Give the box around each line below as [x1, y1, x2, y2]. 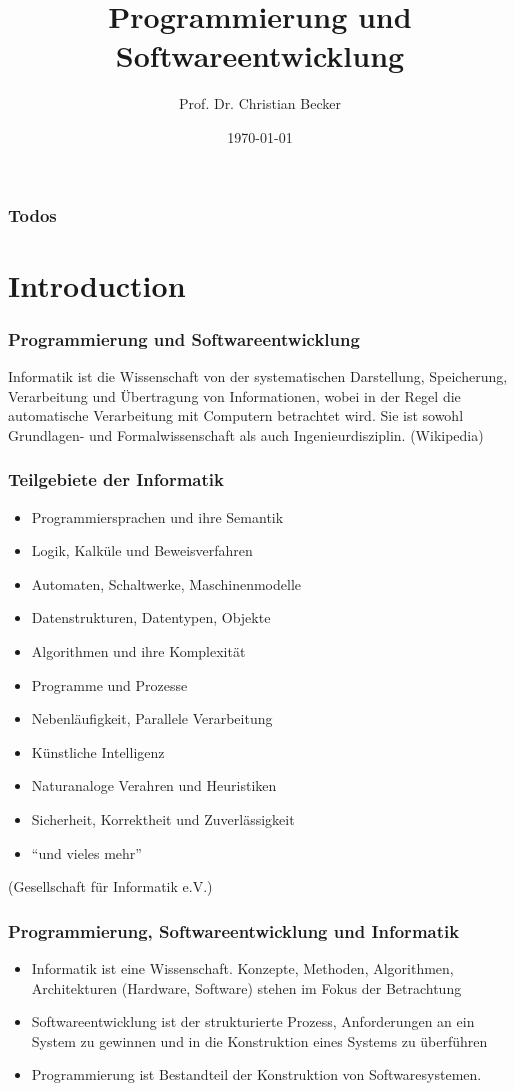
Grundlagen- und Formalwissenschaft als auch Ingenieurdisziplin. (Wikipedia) [8, 424, 484, 445]
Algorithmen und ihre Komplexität [31, 640, 246, 661]
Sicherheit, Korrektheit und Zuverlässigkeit [31, 808, 295, 829]
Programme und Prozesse [31, 674, 188, 695]
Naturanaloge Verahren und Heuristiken [31, 775, 277, 796]
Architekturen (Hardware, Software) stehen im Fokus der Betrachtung [31, 977, 462, 998]
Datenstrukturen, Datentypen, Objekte [31, 607, 271, 628]
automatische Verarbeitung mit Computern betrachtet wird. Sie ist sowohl [8, 405, 464, 426]
